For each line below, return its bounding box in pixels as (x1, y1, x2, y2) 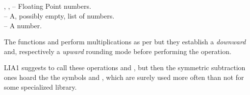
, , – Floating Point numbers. (4, 1, 91, 11)
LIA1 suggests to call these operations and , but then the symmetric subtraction (4, 62, 246, 73)
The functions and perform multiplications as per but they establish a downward (4, 37, 246, 47)
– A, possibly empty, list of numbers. (4, 10, 115, 20)
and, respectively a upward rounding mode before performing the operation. (4, 46, 231, 56)
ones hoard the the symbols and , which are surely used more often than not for (4, 72, 244, 82)
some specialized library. (4, 81, 77, 92)
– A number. (4, 20, 42, 30)
